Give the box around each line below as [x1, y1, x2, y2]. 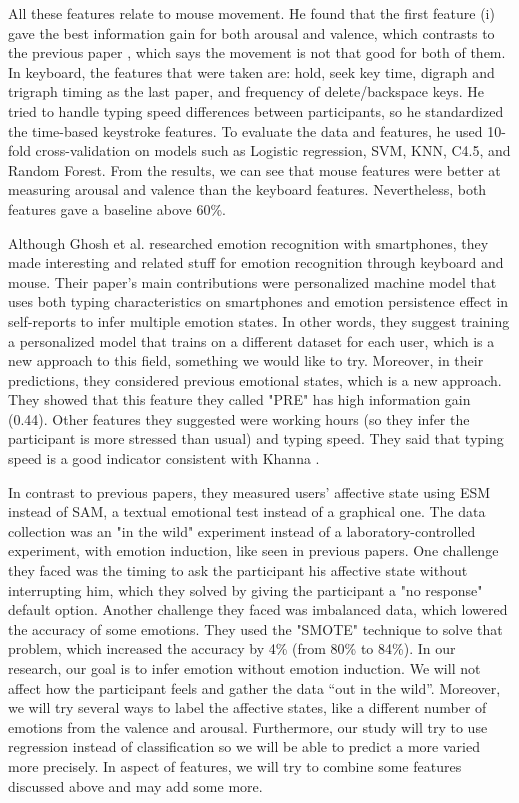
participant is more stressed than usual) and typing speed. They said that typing [8, 428, 504, 449]
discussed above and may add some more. [8, 775, 263, 796]
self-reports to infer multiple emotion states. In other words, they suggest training [8, 310, 510, 331]
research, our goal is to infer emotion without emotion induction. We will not [8, 658, 481, 678]
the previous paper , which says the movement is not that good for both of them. [8, 42, 506, 63]
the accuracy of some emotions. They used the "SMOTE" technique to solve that [8, 618, 503, 639]
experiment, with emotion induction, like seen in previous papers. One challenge [8, 540, 499, 561]
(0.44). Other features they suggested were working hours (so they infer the [8, 408, 470, 429]
